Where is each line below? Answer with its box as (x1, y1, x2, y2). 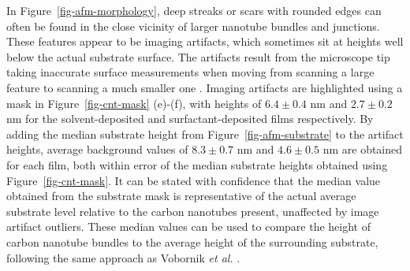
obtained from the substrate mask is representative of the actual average (6, 187, 356, 204)
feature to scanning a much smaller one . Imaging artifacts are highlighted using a (6, 79, 403, 95)
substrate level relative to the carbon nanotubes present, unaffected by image (6, 202, 379, 219)
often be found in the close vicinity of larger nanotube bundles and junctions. (6, 17, 380, 34)
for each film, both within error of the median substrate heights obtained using (6, 156, 388, 173)
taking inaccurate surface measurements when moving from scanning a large (6, 64, 375, 80)
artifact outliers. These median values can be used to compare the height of (6, 218, 371, 235)
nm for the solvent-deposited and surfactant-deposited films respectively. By (6, 110, 374, 127)
